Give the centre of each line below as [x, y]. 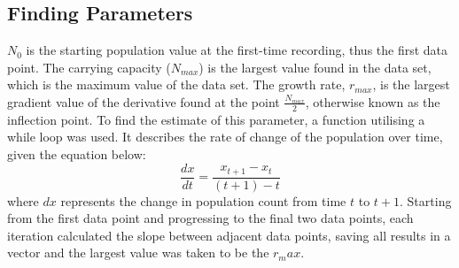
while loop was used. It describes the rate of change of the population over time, [225, 137]
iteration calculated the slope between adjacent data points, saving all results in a [229, 235]
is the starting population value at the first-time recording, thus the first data [237, 50]
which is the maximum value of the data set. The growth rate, [176, 84]
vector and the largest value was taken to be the [138, 253]
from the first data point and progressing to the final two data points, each [210, 218]
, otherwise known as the [373, 101]
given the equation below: [77, 154]
